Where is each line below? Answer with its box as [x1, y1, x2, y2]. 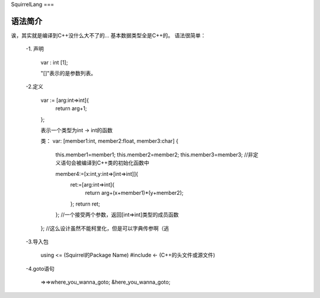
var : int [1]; [40, 59, 68, 66]
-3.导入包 [25, 238, 49, 245]
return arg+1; [55, 105, 87, 112]
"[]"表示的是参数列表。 [40, 70, 97, 77]
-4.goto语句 [25, 265, 55, 272]
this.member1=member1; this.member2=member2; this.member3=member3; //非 [55, 151, 254, 158]
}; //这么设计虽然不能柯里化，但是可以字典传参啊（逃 [40, 225, 169, 232]
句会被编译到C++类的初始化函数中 [65, 159, 149, 166]
